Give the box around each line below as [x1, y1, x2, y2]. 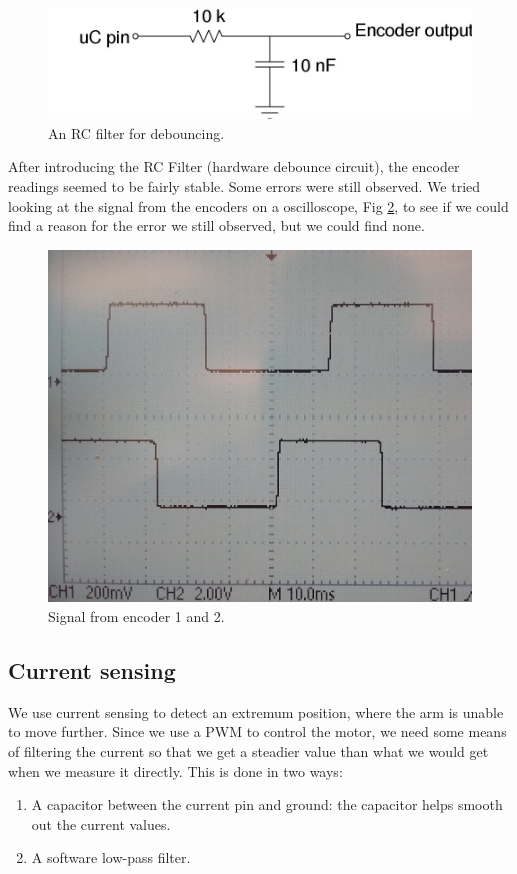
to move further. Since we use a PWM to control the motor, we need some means [8, 721, 507, 742]
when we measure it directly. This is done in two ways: [8, 760, 343, 781]
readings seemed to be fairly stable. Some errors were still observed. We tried [8, 176, 481, 197]
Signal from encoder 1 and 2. [48, 605, 225, 626]
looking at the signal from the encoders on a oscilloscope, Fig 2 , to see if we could [8, 195, 509, 216]
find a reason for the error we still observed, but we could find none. [8, 215, 425, 236]
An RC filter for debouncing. [48, 122, 225, 143]
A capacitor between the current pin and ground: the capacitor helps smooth [31, 794, 503, 815]
